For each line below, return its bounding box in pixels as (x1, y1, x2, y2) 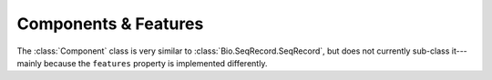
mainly (16, 57, 43, 68)
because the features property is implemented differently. (44, 57, 268, 68)
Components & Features (16, 14, 204, 34)
